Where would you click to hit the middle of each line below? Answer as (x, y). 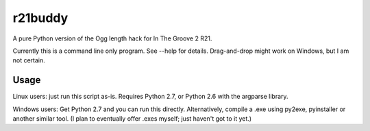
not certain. (29, 60)
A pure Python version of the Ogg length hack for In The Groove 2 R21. (112, 38)
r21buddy (40, 18)
